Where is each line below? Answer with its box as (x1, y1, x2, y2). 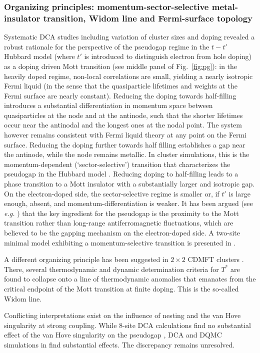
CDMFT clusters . (187, 254, 244, 264)
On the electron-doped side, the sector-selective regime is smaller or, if (4, 188, 219, 198)
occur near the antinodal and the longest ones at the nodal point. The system (4, 119, 242, 130)
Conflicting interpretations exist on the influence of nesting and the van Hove (4, 310, 241, 320)
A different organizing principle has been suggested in (4, 254, 168, 264)
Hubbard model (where (4, 51, 75, 61)
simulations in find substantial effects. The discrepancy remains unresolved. (4, 339, 235, 349)
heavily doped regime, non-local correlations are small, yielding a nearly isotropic (4, 70, 253, 81)
